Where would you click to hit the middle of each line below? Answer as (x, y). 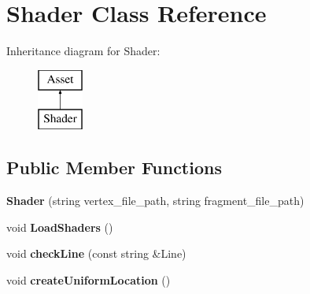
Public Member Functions (114, 167)
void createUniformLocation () (89, 279)
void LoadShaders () (60, 227)
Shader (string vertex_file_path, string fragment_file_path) (155, 201)
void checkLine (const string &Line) (96, 253)
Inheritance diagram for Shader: (83, 51)
